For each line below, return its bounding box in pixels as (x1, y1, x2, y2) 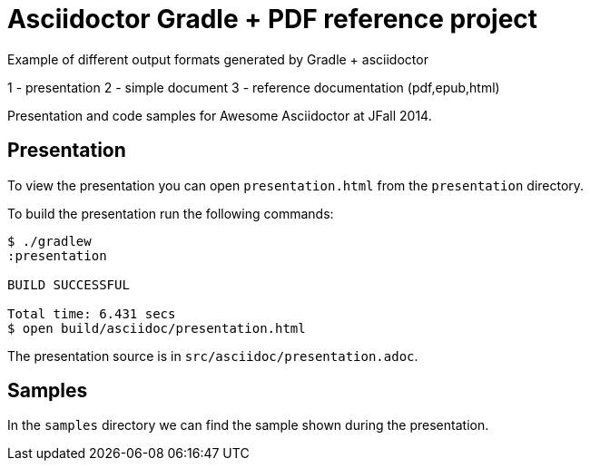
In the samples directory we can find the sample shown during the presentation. (7, 417, 489, 434)
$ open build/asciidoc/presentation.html (7, 320, 306, 336)
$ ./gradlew (7, 233, 92, 249)
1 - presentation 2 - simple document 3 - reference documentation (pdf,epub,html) (7, 79, 500, 95)
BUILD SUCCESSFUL (7, 277, 130, 292)
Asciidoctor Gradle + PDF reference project (7, 4, 538, 34)
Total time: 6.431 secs (7, 306, 176, 321)
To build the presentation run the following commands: (7, 205, 334, 221)
